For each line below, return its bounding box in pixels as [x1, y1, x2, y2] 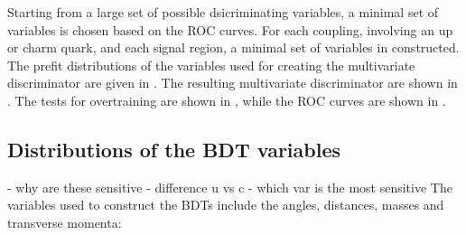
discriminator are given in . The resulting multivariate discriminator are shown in [7, 73, 458, 92]
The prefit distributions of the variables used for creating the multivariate [7, 55, 415, 74]
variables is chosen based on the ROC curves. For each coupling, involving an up [7, 20, 453, 39]
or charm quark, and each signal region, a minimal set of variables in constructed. [7, 38, 460, 57]
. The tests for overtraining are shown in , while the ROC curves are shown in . [7, 90, 446, 109]
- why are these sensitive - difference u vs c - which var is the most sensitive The [7, 177, 452, 196]
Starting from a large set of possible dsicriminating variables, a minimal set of [7, 3, 439, 21]
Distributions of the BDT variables [7, 135, 340, 163]
